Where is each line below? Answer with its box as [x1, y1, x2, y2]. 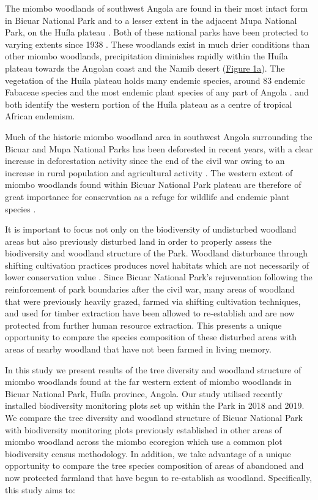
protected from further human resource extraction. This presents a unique [5, 318, 282, 331]
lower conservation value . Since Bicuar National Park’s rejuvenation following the [5, 271, 312, 283]
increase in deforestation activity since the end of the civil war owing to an [5, 154, 285, 167]
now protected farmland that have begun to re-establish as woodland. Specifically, [5, 471, 312, 483]
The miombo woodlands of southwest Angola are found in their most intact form [5, 2, 308, 14]
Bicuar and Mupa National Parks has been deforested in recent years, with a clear [5, 142, 313, 155]
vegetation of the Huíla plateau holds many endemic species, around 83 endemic [5, 73, 305, 86]
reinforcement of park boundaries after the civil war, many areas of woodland [5, 283, 295, 296]
